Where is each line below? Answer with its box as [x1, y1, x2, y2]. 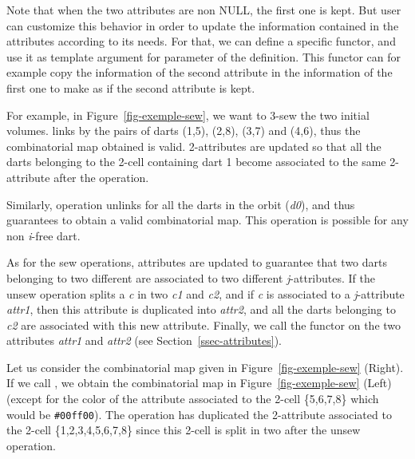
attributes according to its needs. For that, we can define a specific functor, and [6, 33, 396, 49]
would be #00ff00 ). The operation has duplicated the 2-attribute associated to [6, 406, 392, 422]
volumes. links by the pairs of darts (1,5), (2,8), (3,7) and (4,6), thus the [6, 122, 361, 139]
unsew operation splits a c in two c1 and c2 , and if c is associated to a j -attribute [6, 285, 405, 302]
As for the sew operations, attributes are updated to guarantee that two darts [6, 254, 388, 271]
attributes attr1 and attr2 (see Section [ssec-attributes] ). [6, 332, 282, 349]
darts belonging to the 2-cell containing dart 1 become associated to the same [6, 153, 386, 170]
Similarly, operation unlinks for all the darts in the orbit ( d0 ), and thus [6, 196, 355, 212]
